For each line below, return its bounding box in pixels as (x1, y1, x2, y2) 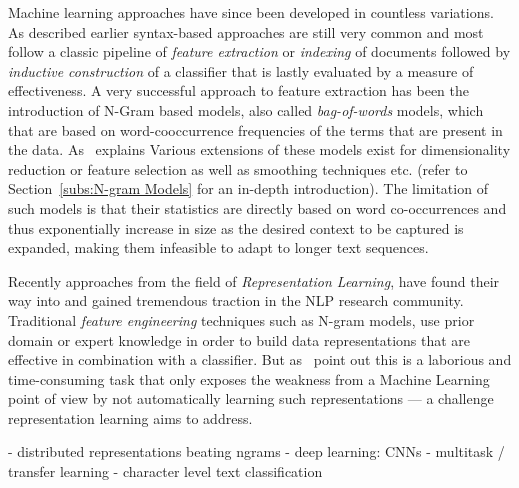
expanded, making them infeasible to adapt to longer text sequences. (8, 237, 429, 258)
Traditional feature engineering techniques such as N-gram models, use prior (8, 309, 475, 330)
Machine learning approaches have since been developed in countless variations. (8, 2, 494, 22)
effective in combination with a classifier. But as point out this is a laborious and (8, 349, 512, 370)
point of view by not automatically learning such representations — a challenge (8, 388, 494, 409)
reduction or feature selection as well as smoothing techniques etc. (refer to (8, 158, 468, 179)
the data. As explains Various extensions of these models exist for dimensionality (8, 139, 511, 160)
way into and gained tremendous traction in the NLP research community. (8, 290, 464, 311)
